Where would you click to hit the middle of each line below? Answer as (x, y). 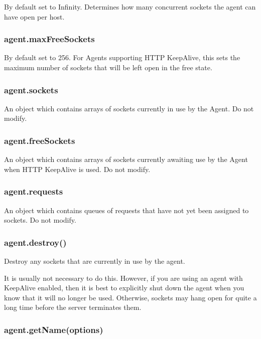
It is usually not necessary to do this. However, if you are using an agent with (123, 278)
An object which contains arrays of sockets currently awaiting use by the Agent (126, 159)
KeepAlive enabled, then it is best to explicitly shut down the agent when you (124, 288)
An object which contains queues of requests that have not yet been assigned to (126, 210)
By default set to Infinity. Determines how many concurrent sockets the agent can (130, 7)
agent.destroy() (35, 242)
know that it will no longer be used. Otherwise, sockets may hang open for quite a (130, 297)
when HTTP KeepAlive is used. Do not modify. (77, 169)
